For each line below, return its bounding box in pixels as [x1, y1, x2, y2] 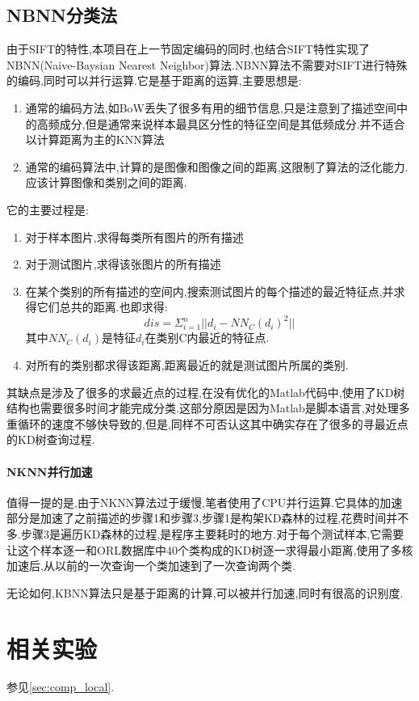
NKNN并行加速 [6, 462, 93, 479]
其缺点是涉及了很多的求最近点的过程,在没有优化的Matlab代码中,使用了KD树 [6, 383, 405, 400]
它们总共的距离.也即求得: [36, 298, 168, 315]
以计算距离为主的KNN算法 [25, 131, 165, 148]
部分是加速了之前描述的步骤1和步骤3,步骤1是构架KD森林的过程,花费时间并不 [6, 509, 409, 526]
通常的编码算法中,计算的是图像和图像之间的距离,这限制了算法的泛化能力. [25, 158, 409, 175]
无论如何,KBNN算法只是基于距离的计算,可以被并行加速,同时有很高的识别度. [6, 584, 404, 601]
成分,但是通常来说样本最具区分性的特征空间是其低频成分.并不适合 [59, 115, 405, 132]
